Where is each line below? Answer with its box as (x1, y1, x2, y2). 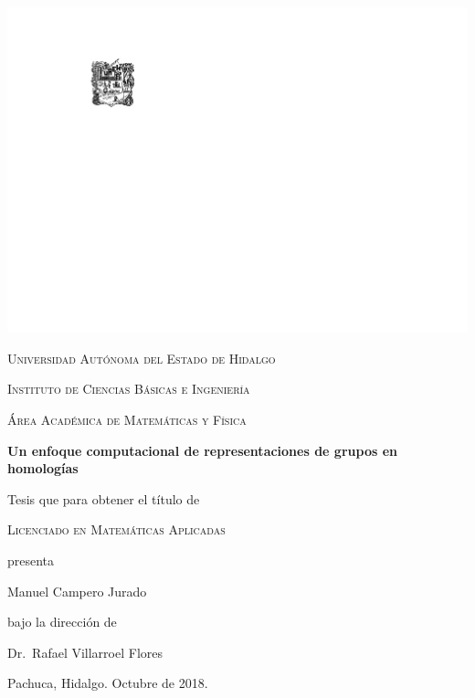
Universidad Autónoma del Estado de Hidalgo (7, 348, 276, 367)
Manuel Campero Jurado (7, 581, 147, 600)
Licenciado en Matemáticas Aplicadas (7, 520, 226, 539)
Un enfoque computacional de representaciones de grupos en (7, 440, 397, 460)
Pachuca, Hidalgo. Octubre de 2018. (7, 673, 208, 693)
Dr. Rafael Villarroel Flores (7, 642, 164, 661)
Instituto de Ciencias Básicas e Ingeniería (7, 379, 250, 398)
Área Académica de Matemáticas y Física (7, 409, 247, 428)
